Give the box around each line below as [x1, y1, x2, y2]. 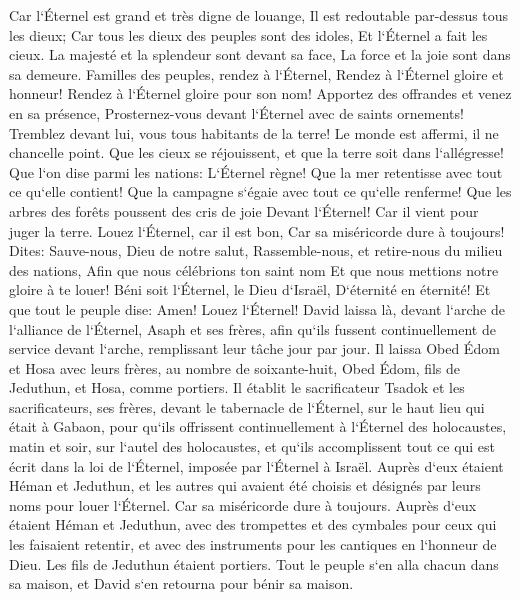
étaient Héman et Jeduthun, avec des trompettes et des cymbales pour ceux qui [9, 514, 497, 535]
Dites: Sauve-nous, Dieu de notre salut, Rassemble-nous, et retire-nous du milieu [9, 240, 503, 261]
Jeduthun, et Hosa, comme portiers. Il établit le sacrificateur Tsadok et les [9, 377, 465, 398]
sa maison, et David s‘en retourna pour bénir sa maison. [9, 573, 354, 594]
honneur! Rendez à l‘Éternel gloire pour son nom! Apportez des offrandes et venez [9, 83, 512, 104]
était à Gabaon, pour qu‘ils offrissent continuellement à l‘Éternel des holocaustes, [9, 416, 507, 437]
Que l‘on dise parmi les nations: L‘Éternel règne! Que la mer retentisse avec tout [9, 161, 503, 182]
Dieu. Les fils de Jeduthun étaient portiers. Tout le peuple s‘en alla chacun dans [9, 553, 499, 574]
